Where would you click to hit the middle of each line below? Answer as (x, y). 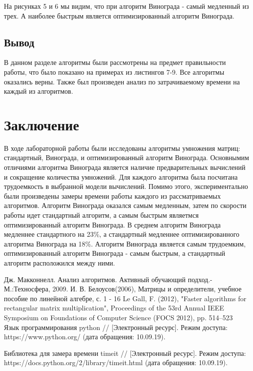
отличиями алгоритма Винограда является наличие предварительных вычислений (125, 167)
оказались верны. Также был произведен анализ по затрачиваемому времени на (122, 81)
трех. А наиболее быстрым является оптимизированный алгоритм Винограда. (119, 15)
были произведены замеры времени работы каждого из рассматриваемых (112, 196)
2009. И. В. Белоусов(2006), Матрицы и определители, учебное (147, 289)
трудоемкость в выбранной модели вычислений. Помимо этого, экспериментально (126, 186)
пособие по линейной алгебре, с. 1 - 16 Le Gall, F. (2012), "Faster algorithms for (125, 298)
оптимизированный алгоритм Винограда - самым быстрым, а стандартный (115, 253)
